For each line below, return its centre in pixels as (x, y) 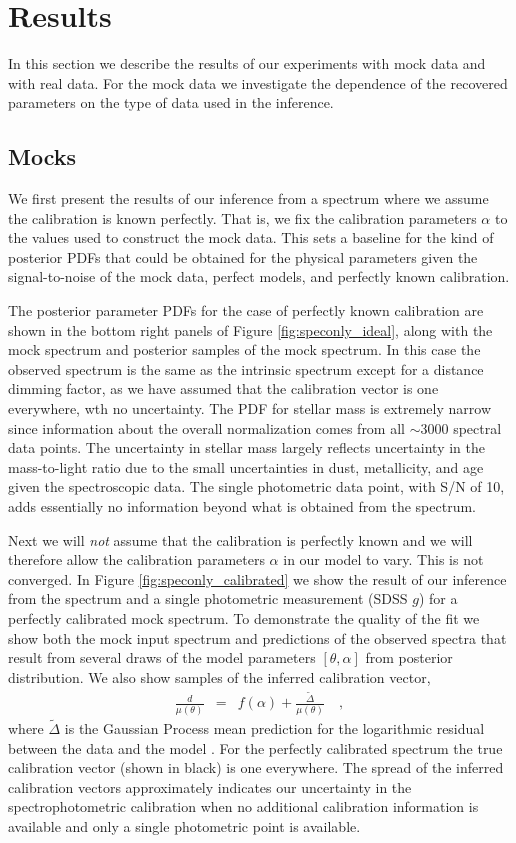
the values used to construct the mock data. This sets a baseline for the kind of (251, 237)
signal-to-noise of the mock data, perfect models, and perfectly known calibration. (259, 276)
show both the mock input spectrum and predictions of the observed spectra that (257, 637)
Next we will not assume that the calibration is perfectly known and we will (240, 539)
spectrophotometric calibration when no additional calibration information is (243, 806)
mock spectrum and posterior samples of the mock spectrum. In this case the (244, 349)
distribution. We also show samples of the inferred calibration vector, (219, 676)
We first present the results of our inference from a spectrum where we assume (248, 198)
